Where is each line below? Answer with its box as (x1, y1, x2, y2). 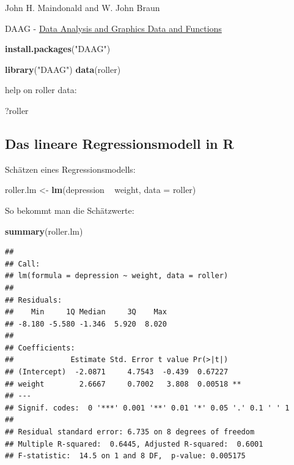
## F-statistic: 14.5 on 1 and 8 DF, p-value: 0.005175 (5, 452, 246, 461)
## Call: (5, 259, 40, 268)
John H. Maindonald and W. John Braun (5, 1, 160, 13)
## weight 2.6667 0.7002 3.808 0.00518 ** (5, 379, 241, 388)
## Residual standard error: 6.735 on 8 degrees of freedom (5, 428, 255, 437)
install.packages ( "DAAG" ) (5, 42, 111, 55)
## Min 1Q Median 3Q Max (5, 308, 167, 317)
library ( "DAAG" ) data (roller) (5, 62, 121, 75)
